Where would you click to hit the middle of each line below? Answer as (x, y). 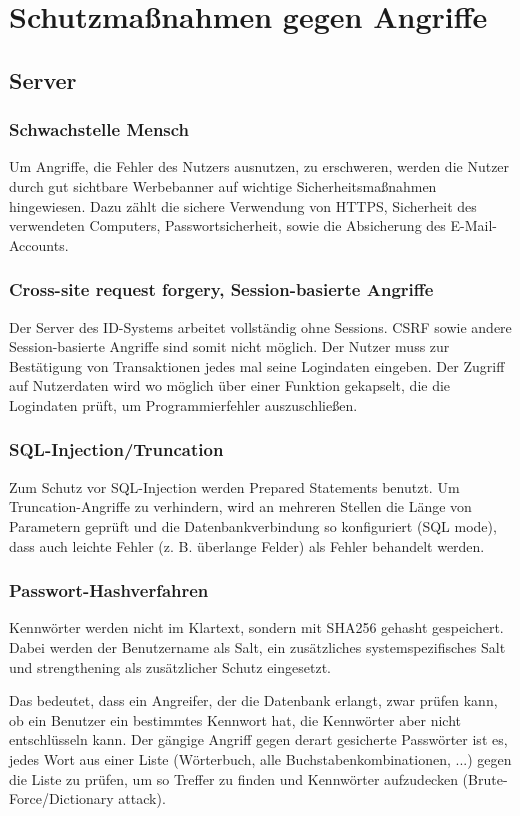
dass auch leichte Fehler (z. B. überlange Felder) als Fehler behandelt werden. (247, 545)
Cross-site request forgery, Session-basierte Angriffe (221, 289)
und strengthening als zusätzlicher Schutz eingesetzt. (170, 666)
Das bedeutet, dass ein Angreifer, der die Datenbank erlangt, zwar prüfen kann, (253, 700)
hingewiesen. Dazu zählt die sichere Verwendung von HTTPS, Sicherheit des (243, 205)
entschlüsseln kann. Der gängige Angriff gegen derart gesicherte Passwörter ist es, (258, 739)
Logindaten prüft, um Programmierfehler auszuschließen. (183, 404)
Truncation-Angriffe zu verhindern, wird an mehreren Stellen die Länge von (240, 506)
